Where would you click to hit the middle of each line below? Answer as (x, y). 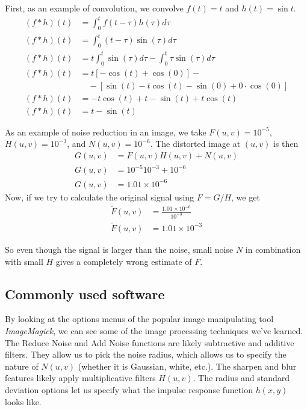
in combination (273, 249)
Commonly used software (85, 294)
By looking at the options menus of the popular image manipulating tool (139, 319)
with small (24, 261)
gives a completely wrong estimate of (124, 261)
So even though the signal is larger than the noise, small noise (119, 249)
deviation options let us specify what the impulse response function (129, 389)
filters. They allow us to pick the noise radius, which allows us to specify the (146, 354)
